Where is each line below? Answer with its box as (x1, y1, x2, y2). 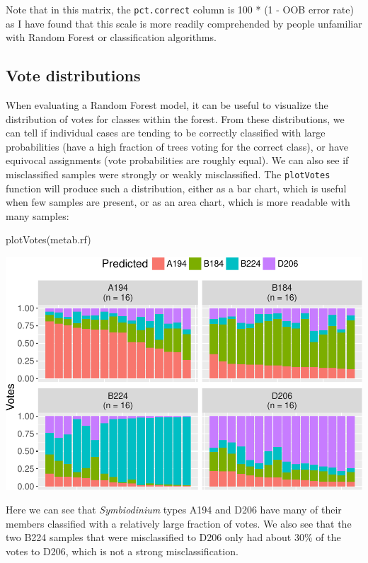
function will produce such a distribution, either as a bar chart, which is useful (6, 180, 347, 195)
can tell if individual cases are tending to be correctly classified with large (6, 125, 326, 140)
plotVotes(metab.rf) (6, 232, 91, 247)
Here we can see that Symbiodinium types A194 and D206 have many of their (6, 502, 342, 517)
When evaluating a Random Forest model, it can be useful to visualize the (6, 98, 328, 112)
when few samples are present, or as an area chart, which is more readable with (6, 195, 350, 209)
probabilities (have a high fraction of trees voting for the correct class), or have (6, 139, 348, 153)
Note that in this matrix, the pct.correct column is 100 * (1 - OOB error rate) (6, 2, 354, 16)
